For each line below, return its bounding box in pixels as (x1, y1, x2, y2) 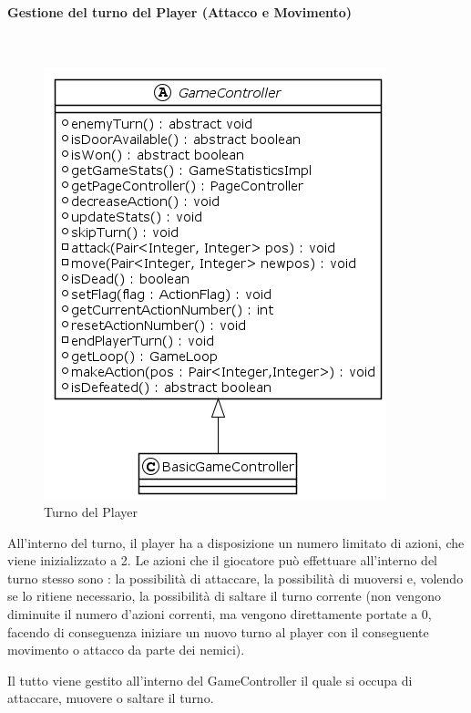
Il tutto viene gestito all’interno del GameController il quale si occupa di (7, 670, 413, 689)
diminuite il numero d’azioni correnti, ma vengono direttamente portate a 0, (7, 604, 432, 623)
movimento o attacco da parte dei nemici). (7, 640, 245, 659)
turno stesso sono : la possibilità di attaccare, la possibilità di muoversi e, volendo (7, 568, 464, 587)
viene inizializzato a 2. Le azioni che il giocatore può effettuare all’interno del (7, 551, 438, 570)
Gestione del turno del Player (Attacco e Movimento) (7, 2, 353, 21)
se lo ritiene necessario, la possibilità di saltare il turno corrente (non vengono (7, 586, 441, 605)
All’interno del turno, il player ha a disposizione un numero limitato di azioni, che (7, 532, 465, 552)
